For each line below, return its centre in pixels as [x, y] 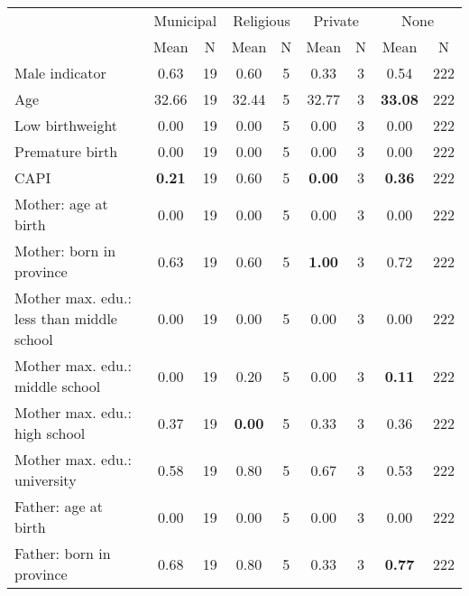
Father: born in [63, 553]
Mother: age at [61, 204]
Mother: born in [65, 251]
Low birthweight [66, 125]
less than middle [66, 318]
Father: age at [59, 506]
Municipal [185, 20]
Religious [262, 20]
